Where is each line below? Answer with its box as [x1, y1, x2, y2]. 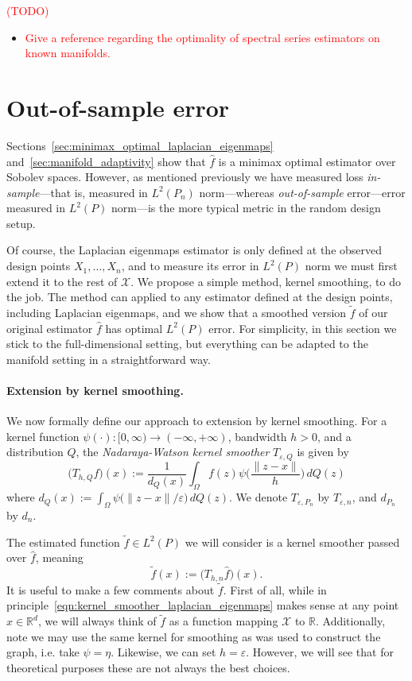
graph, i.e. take [6, 644, 80, 660]
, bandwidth [227, 428, 287, 444]
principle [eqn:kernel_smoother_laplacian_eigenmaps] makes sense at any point [6, 597, 399, 613]
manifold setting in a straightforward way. [6, 350, 211, 367]
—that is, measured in [39, 184, 148, 200]
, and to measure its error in [121, 257, 259, 274]
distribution [6, 443, 64, 460]
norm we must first [305, 257, 398, 274]
